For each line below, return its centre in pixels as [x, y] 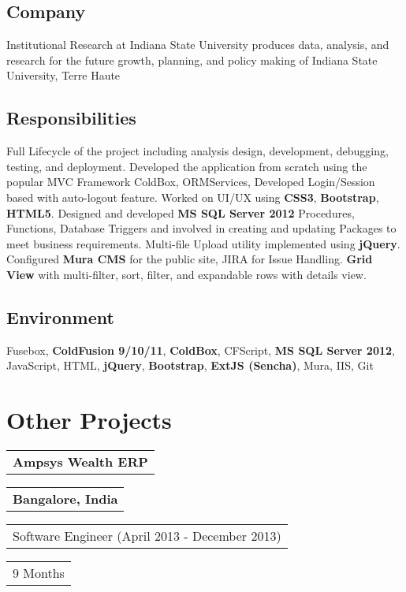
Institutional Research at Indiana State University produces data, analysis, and [198, 45]
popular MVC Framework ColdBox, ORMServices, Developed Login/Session [191, 182]
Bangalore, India [65, 499]
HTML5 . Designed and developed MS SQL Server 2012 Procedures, [181, 212]
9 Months [39, 573]
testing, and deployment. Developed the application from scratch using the [187, 166]
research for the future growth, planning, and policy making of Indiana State [192, 60]
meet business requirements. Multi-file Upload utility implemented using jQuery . [203, 243]
